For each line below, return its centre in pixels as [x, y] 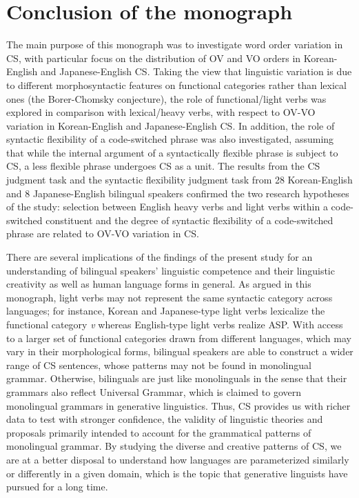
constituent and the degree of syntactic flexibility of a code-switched [189, 220]
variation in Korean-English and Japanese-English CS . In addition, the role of [171, 125]
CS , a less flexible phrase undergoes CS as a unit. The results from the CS [163, 166]
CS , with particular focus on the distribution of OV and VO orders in [154, 58]
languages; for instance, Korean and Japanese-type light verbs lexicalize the [166, 311]
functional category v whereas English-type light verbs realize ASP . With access [175, 324]
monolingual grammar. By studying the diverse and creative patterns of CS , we [174, 446]
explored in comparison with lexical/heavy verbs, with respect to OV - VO [161, 112]
